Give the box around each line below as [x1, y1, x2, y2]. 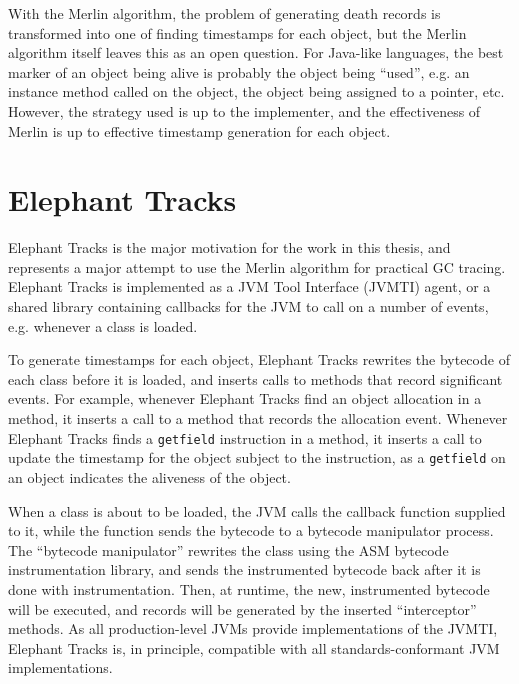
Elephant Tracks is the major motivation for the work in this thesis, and [8, 237, 451, 258]
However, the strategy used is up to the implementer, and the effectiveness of [8, 100, 481, 121]
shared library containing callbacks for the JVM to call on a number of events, [8, 296, 489, 317]
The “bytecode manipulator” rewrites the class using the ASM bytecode [8, 539, 449, 560]
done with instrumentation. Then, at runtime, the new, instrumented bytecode [8, 578, 490, 599]
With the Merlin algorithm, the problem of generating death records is [8, 3, 441, 23]
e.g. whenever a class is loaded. [8, 315, 198, 336]
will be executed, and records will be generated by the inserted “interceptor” [8, 598, 477, 619]
